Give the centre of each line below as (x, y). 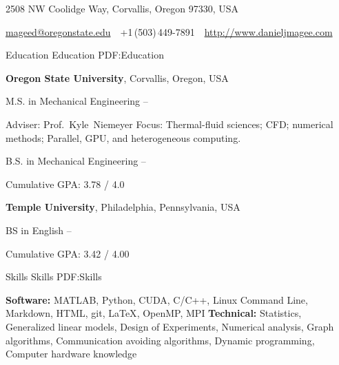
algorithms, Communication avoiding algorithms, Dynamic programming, (160, 340)
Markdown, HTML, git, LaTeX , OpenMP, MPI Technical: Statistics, (154, 313)
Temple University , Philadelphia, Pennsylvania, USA (123, 207)
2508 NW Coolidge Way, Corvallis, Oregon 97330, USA (122, 8)
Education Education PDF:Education (85, 55)
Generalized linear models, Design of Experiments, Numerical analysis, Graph (170, 326)
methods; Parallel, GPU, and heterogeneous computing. (123, 137)
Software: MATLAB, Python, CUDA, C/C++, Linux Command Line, (157, 299)
